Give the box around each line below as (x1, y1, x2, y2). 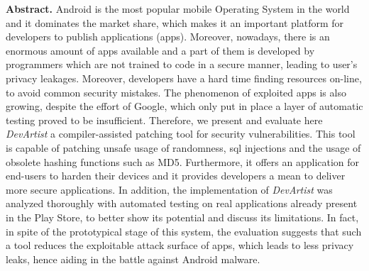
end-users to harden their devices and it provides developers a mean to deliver (6, 168, 346, 183)
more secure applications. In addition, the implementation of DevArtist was (6, 182, 333, 197)
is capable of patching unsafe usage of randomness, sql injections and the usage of (6, 140, 361, 155)
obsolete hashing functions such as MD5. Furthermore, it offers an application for (6, 154, 360, 169)
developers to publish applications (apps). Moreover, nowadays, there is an (6, 29, 330, 44)
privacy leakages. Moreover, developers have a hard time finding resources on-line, (6, 70, 362, 85)
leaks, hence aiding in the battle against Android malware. (6, 251, 260, 266)
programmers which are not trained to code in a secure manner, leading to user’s (6, 57, 358, 72)
